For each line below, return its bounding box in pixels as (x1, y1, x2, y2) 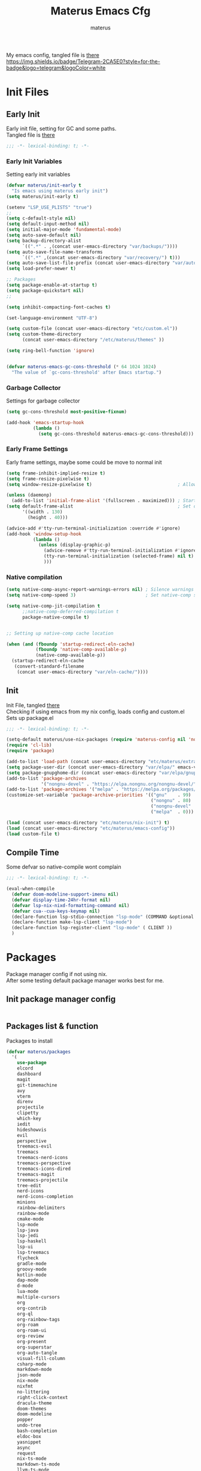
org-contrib (17, 1305, 47, 1311)
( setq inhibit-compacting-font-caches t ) (6, 304, 111, 310)
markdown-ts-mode (17, 1461, 60, 1467)
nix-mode (17, 1378, 39, 1384)
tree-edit (17, 1182, 42, 1188)
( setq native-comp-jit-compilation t (6, 603, 100, 609)
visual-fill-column (17, 1355, 66, 1361)
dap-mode (17, 1277, 39, 1283)
